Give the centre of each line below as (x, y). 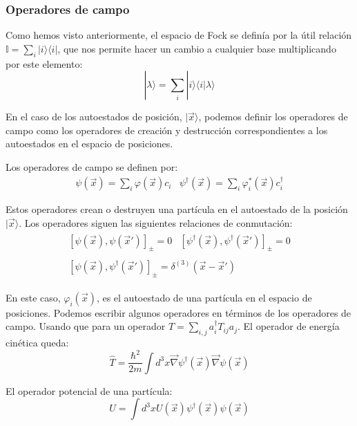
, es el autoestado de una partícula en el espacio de (204, 297)
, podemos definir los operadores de (273, 117)
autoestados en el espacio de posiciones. (89, 143)
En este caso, (33, 297)
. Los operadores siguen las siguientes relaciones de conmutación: (156, 223)
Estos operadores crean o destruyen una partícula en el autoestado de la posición (177, 209)
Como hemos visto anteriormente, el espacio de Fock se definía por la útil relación (179, 35)
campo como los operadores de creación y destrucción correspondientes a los (167, 130)
